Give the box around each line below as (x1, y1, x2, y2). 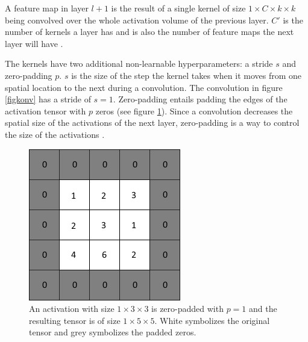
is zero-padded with (151, 302, 224, 315)
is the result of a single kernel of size (111, 2, 246, 14)
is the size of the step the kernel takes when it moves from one (71, 69, 302, 81)
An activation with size (29, 302, 115, 315)
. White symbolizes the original (154, 314, 270, 326)
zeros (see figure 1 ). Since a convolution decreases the (95, 104, 293, 117)
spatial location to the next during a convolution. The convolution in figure (5, 81, 283, 93)
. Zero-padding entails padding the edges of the (113, 93, 288, 105)
